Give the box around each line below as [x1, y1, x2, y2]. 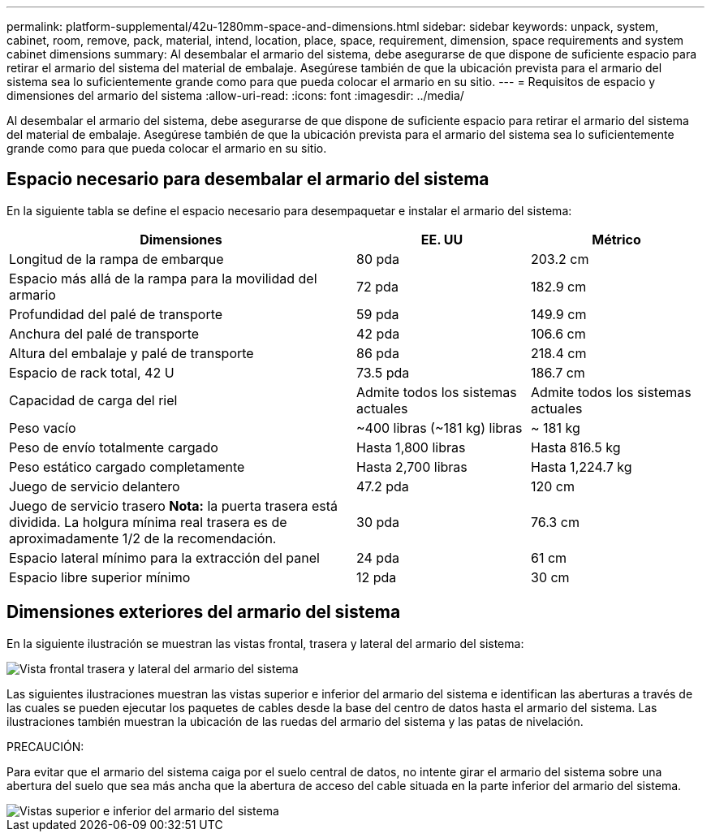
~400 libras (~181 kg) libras [356, 419, 523, 436]
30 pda [356, 513, 400, 530]
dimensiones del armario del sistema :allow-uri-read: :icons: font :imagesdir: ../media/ [6, 89, 464, 102]
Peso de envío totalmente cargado [9, 438, 218, 456]
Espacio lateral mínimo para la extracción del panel [9, 549, 320, 566]
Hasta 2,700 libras [356, 458, 468, 475]
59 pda [356, 305, 399, 322]
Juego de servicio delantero [9, 477, 180, 495]
